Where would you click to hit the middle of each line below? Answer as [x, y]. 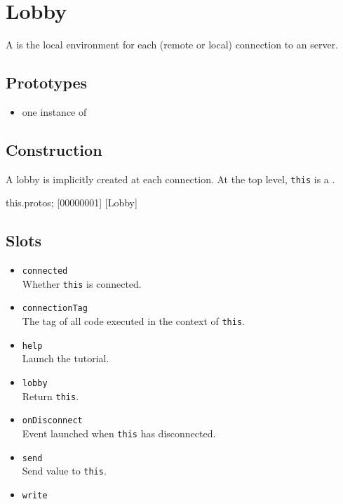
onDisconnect [52, 421]
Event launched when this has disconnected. [119, 433]
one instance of [54, 111]
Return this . [51, 396]
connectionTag [55, 309]
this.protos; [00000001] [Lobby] [72, 203]
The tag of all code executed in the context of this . [133, 321]
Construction [54, 149]
